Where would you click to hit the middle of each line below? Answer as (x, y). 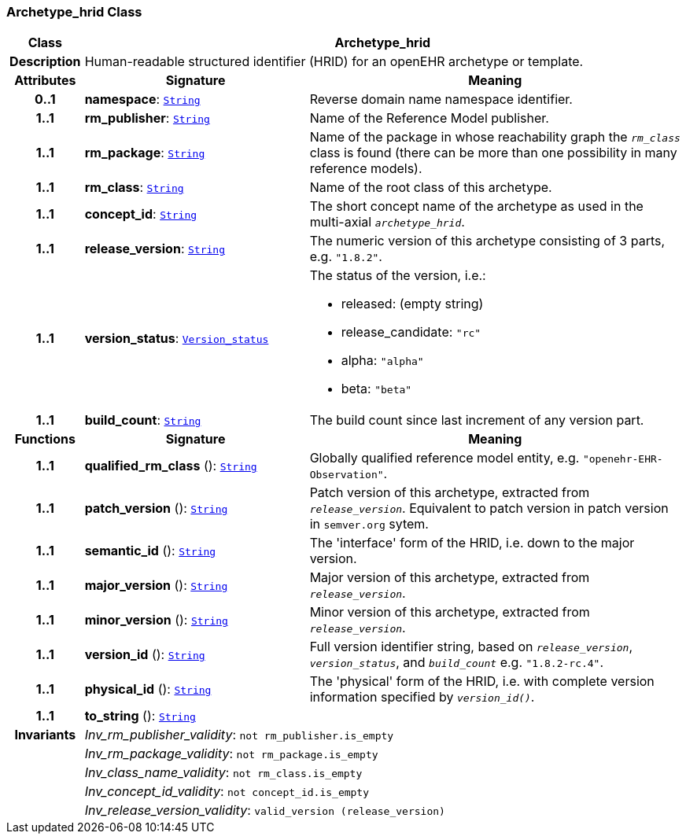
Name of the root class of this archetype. (431, 188)
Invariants (45, 735)
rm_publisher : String (147, 118)
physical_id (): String (148, 689)
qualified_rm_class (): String (171, 466)
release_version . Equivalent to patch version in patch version (489, 508)
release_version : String (155, 249)
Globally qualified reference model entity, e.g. (444, 458)
